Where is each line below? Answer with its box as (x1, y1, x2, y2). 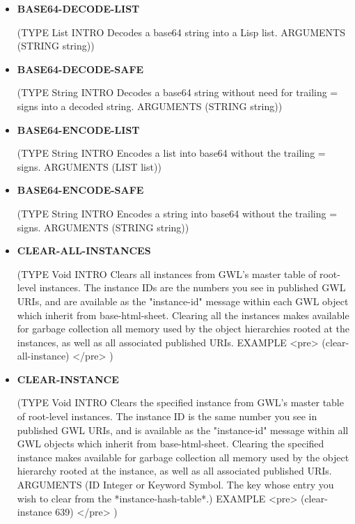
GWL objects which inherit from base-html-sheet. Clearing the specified (17, 436, 324, 451)
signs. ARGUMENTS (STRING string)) (17, 219, 189, 234)
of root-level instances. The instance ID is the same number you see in (17, 409, 317, 424)
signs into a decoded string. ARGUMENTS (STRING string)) (17, 98, 283, 113)
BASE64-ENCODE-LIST (17, 122, 140, 137)
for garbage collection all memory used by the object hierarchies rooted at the (17, 321, 349, 336)
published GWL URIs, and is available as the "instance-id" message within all (17, 422, 349, 437)
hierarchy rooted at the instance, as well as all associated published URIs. (17, 463, 332, 478)
